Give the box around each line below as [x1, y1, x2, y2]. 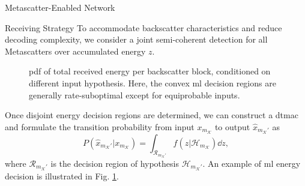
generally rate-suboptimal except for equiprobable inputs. [29, 88, 240, 101]
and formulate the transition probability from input [5, 120, 195, 133]
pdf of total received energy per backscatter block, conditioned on [29, 65, 271, 77]
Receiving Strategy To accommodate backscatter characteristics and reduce [5, 21, 282, 34]
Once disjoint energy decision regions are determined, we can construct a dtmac [5, 109, 298, 121]
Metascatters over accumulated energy [5, 44, 146, 57]
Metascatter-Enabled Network [5, 1, 115, 13]
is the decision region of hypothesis [50, 157, 179, 169]
